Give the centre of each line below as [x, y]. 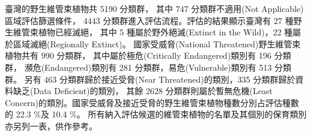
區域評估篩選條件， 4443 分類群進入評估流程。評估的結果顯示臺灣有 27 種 [149, 20]
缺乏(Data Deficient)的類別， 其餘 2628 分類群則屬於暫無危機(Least [143, 91]
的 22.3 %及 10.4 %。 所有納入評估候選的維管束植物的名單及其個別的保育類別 [156, 114]
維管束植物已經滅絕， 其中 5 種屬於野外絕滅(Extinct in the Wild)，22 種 [153, 32]
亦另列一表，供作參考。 [51, 126]
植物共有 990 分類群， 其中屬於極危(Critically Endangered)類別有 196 [138, 55]
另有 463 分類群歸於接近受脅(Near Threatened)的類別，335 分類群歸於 [160, 79]
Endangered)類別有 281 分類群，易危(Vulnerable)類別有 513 [158, 67]
